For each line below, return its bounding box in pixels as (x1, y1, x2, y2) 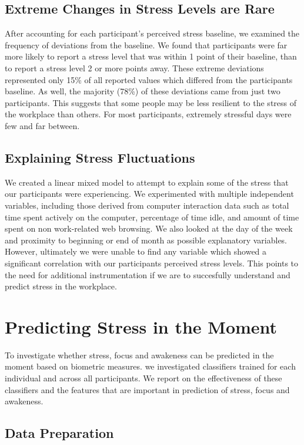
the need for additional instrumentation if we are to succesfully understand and (5, 268, 290, 281)
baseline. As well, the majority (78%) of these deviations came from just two (5, 85, 280, 97)
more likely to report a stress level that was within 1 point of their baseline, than (5, 50, 297, 62)
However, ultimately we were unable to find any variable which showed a (5, 245, 267, 258)
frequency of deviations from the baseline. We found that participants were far (5, 38, 288, 51)
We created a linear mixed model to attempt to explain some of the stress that (5, 176, 289, 188)
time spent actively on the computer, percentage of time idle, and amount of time (5, 210, 299, 223)
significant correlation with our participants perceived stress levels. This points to (5, 256, 299, 269)
